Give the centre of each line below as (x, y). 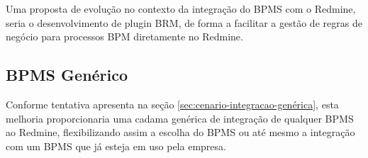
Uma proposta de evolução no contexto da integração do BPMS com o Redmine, (181, 9)
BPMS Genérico (67, 75)
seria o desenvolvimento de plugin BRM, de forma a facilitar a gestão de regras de (184, 22)
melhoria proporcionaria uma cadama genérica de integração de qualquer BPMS (180, 118)
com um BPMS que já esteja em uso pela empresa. (116, 146)
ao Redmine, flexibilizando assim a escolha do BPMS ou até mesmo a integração (180, 132)
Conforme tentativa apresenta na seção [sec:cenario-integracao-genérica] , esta (172, 104)
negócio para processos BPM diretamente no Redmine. (124, 36)
